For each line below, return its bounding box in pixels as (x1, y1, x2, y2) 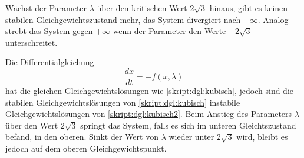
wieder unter (168, 130, 214, 143)
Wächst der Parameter (5, 2, 87, 14)
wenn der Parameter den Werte (113, 25, 226, 37)
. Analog (257, 13, 289, 25)
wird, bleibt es (236, 130, 288, 143)
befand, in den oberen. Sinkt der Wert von (5, 130, 158, 143)
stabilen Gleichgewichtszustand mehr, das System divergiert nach (5, 13, 241, 25)
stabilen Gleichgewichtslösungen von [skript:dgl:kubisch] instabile (5, 96, 240, 108)
